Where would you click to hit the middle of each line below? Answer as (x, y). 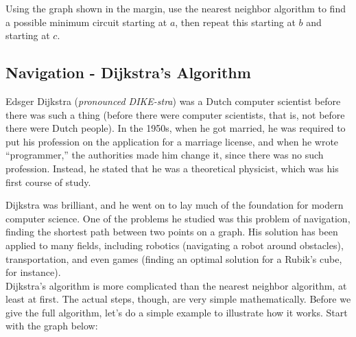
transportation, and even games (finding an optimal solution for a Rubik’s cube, (174, 258)
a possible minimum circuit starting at (86, 22)
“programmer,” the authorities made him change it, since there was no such (165, 155)
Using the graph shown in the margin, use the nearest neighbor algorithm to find (176, 8)
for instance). (33, 272)
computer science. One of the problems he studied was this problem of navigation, (178, 218)
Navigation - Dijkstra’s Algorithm (128, 72)
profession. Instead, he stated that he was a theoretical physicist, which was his (172, 168)
